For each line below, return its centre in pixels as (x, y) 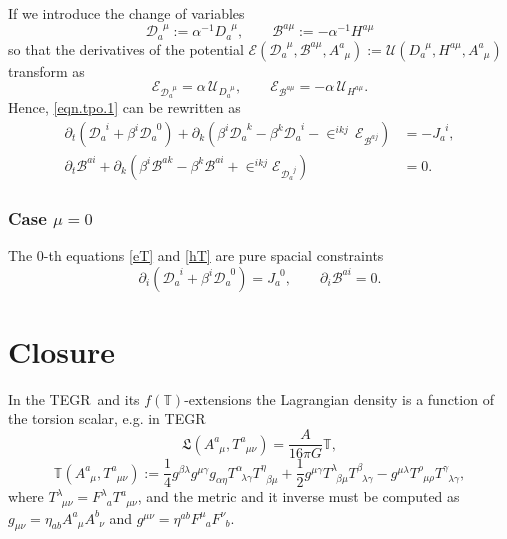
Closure (61, 350)
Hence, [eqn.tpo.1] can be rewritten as (124, 107)
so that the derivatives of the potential (126, 48)
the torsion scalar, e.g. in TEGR (107, 418)
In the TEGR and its (74, 398)
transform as (46, 70)
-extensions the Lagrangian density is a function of (339, 398)
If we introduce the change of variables (126, 13)
